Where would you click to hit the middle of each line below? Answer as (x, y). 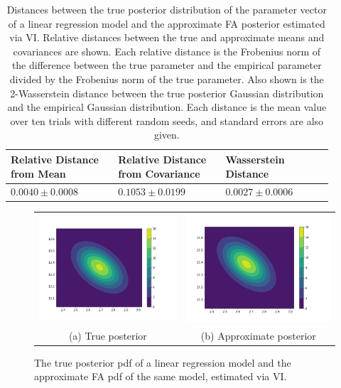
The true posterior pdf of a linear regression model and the (163, 362)
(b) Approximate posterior (258, 335)
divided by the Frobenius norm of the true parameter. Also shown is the (167, 79)
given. (167, 135)
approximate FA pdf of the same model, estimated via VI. (161, 376)
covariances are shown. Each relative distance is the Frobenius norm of (167, 51)
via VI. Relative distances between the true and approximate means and (167, 37)
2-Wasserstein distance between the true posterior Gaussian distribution (167, 93)
